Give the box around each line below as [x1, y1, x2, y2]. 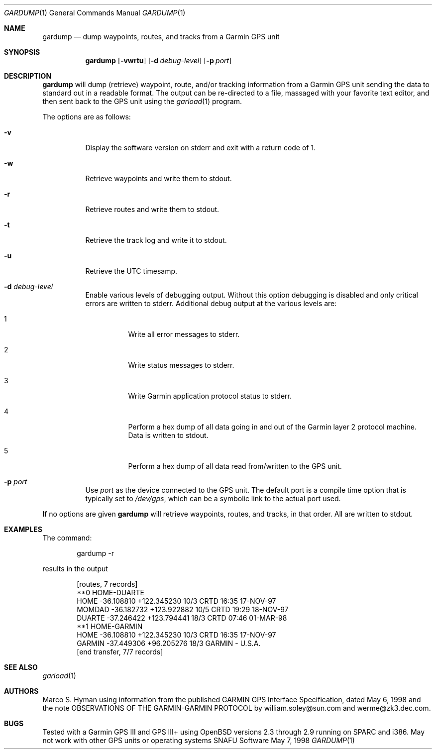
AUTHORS [4, 687, 39, 695]
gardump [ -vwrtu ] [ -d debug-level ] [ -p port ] [85, 56, 232, 65]
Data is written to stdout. [128, 431, 209, 439]
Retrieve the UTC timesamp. [85, 267, 177, 275]
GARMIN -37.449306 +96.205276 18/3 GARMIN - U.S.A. [77, 639, 261, 647]
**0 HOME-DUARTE [77, 588, 144, 597]
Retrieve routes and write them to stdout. [85, 205, 219, 214]
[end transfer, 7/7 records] [77, 647, 163, 656]
